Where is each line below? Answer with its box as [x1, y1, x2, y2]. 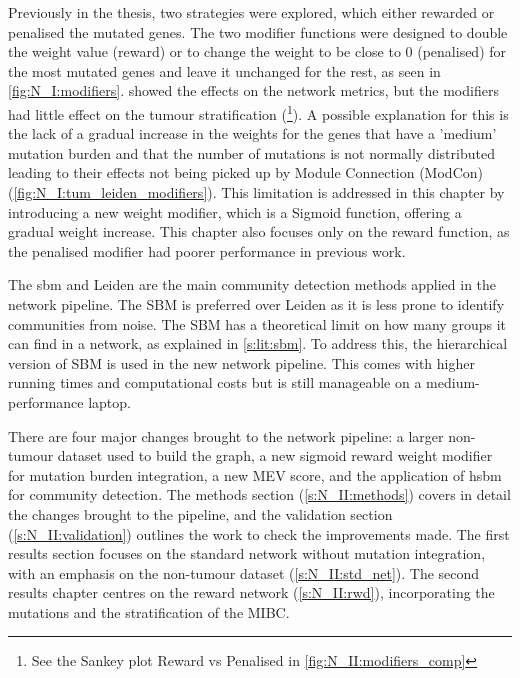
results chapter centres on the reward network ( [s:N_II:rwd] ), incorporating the [8, 582, 495, 603]
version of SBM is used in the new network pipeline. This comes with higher [8, 352, 475, 373]
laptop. [88, 391, 131, 412]
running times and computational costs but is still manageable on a [8, 372, 422, 393]
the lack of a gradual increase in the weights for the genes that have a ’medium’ [8, 123, 497, 144]
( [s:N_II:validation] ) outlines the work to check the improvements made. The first [8, 523, 510, 544]
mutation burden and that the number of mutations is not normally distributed [8, 142, 495, 163]
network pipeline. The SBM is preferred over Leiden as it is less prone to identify [8, 293, 505, 314]
